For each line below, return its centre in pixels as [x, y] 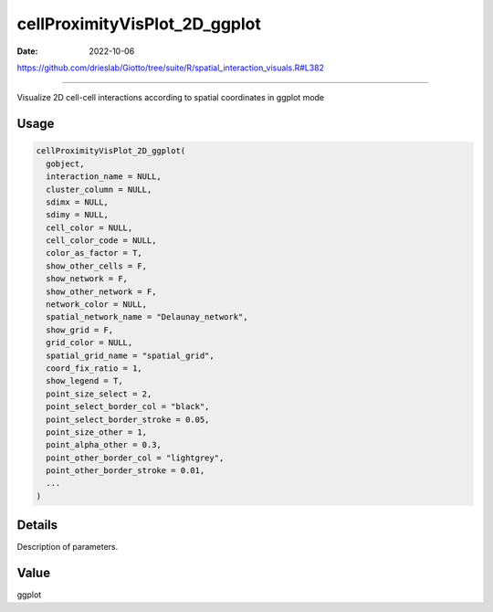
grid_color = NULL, [89, 343]
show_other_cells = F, [97, 266]
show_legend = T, [84, 381]
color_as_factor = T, [94, 253]
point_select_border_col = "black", [128, 407]
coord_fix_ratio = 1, [94, 368]
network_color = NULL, [97, 305]
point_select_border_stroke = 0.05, [128, 419]
